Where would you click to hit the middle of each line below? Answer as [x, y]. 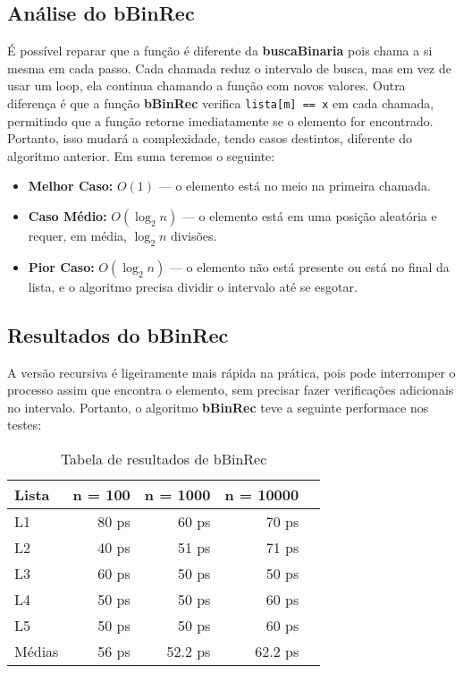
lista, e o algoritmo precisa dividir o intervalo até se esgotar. [193, 286]
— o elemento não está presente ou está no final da [309, 266]
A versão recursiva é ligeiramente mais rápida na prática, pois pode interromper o [231, 372]
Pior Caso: [61, 266]
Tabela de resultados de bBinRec [164, 458]
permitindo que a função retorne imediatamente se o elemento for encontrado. [220, 120]
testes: [25, 425]
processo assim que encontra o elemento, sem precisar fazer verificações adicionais [231, 390]
